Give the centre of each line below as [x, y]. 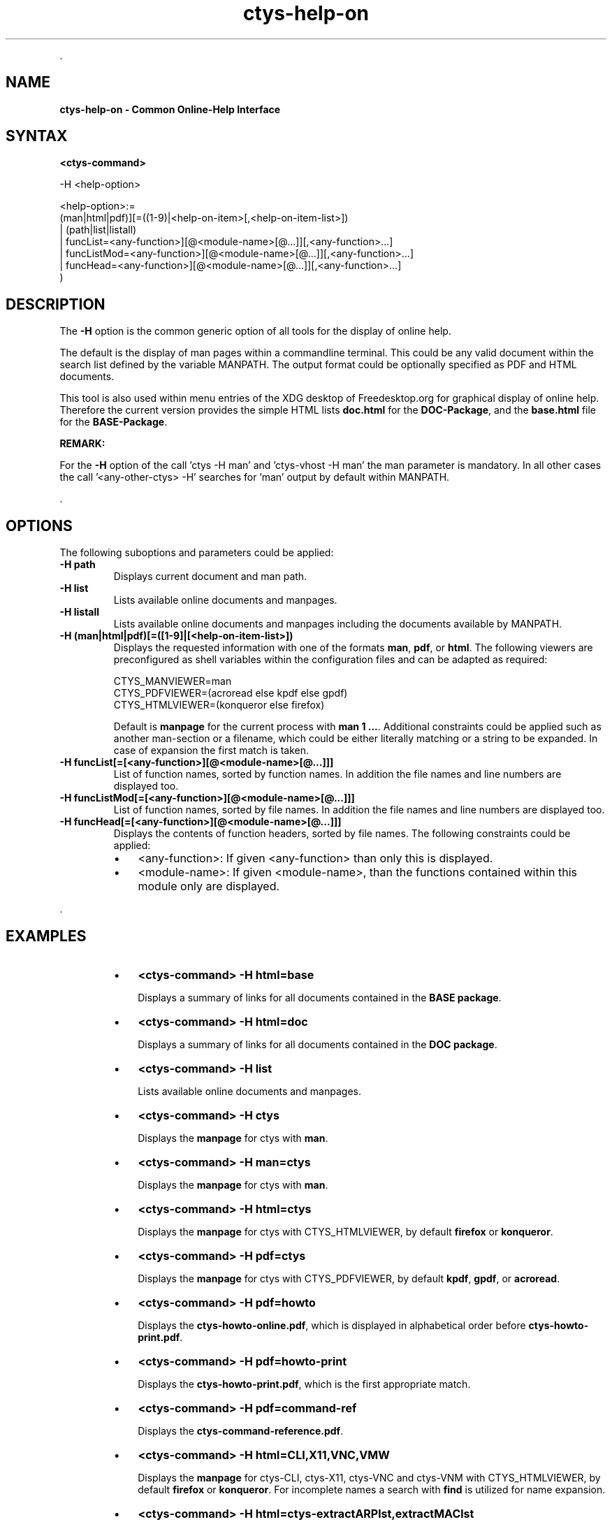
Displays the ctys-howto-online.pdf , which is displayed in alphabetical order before [332, 1325]
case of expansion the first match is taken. [211, 751]
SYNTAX [37, 136]
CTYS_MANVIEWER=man [173, 681]
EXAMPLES [46, 936]
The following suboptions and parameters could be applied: [197, 553]
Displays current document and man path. [210, 577]
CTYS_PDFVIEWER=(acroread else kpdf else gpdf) [231, 693]
